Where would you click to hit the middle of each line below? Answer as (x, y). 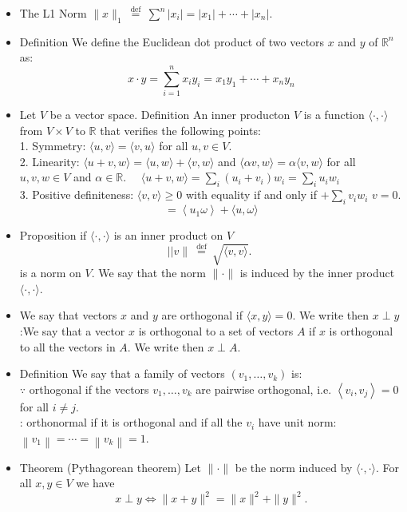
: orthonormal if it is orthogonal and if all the (131, 422)
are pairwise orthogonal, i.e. (264, 389)
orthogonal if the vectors (89, 389)
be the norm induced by (294, 467)
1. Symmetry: (53, 146)
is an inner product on (168, 235)
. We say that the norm (148, 273)
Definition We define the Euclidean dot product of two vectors (172, 41)
